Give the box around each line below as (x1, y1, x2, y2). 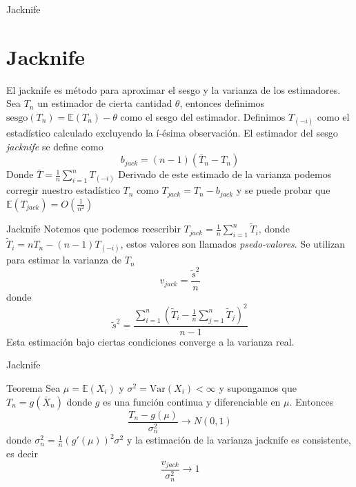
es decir (6, 446, 38, 460)
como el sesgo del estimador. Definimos (120, 109, 286, 123)
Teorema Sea (6, 381, 61, 395)
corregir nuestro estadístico (6, 183, 120, 197)
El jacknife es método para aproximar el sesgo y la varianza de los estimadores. (6, 82, 341, 97)
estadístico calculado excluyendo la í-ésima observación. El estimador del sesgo (6, 126, 338, 140)
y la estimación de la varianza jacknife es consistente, (126, 433, 351, 447)
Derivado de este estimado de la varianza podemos (118, 167, 332, 181)
